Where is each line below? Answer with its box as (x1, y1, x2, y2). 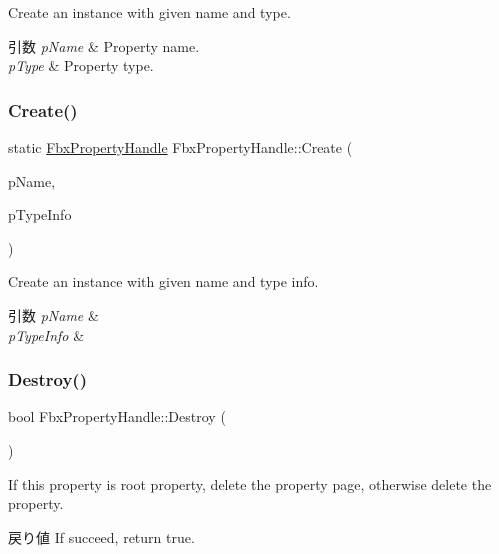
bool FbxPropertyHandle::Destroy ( (8, 406, 226, 427)
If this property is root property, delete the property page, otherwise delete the (8, 473, 492, 494)
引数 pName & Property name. (8, 35, 200, 56)
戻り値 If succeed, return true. (8, 526, 195, 547)
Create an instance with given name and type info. (8, 271, 319, 292)
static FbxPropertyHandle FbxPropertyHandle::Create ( (8, 137, 353, 157)
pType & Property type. (8, 55, 154, 76)
